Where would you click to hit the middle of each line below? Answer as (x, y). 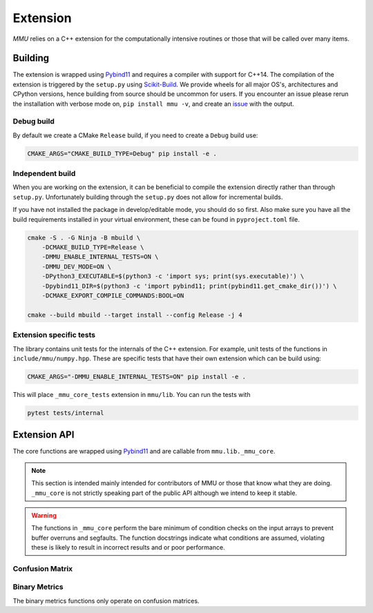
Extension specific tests (54, 335)
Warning (44, 515)
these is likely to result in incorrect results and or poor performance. (128, 547)
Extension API (44, 435)
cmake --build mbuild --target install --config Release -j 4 (135, 315)
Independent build (44, 174)
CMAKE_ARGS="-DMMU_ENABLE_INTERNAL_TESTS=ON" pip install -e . (137, 377)
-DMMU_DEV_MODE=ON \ (77, 266)
